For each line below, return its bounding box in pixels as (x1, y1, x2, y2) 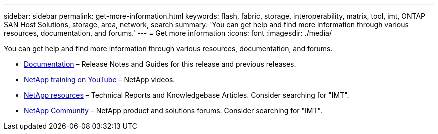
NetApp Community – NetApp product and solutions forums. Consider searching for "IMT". (24, 106, 322, 115)
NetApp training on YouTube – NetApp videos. (24, 75, 175, 84)
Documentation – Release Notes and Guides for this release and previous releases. (24, 60, 296, 68)
